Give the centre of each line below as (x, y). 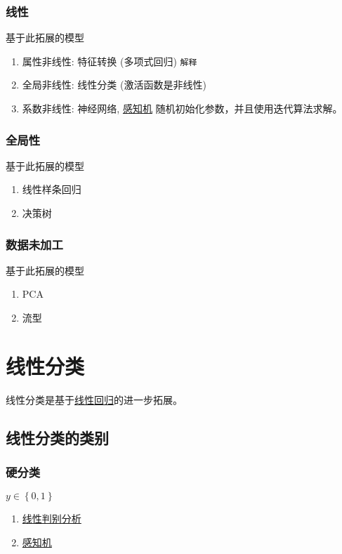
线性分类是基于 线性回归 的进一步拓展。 (94, 399)
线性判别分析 (52, 519)
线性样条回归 (52, 189)
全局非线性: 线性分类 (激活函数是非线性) (114, 85)
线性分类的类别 (57, 437)
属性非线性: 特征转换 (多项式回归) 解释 (110, 61)
